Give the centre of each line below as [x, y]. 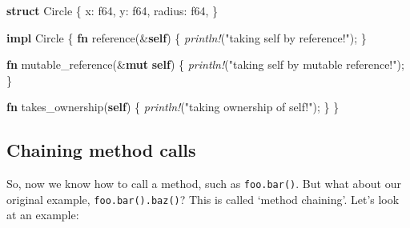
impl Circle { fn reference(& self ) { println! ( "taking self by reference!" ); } [187, 37]
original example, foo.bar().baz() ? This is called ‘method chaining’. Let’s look [203, 199]
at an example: [43, 215]
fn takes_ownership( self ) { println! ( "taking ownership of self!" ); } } [173, 107]
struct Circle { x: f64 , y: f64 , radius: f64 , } [112, 10]
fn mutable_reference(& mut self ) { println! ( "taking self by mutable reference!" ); [205, 64]
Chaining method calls [101, 150]
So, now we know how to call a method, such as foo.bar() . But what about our [204, 184]
